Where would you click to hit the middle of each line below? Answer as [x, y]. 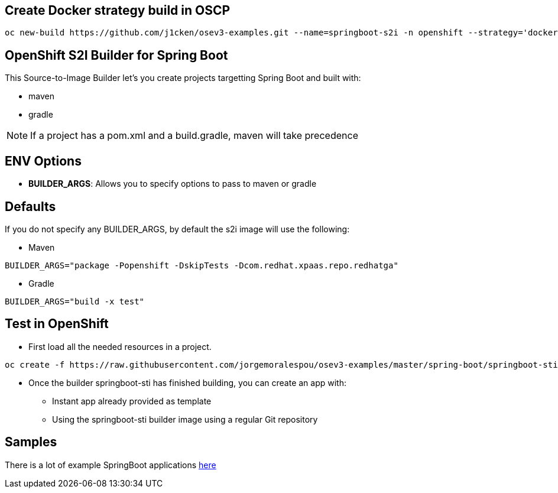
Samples [31, 442]
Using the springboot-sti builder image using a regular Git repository [185, 419]
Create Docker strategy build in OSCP [118, 10]
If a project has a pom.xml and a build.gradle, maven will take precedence [194, 136]
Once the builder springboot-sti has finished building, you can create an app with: [187, 382]
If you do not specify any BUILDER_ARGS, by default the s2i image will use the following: [177, 229]
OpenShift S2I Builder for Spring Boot [116, 55]
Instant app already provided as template [132, 401]
